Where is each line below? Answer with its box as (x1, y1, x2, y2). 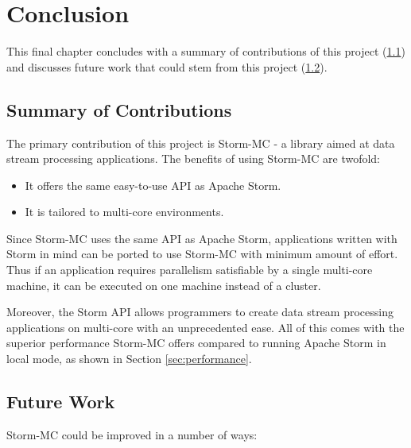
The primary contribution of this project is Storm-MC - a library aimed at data (6, 134, 395, 151)
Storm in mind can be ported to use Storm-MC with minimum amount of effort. (6, 245, 398, 262)
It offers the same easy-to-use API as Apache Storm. (25, 176, 281, 193)
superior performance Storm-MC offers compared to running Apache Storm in (6, 334, 386, 351)
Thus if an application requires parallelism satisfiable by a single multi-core (6, 261, 373, 278)
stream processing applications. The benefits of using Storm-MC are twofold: (6, 150, 381, 167)
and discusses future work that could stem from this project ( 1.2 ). (6, 58, 328, 75)
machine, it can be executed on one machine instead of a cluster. (6, 276, 321, 293)
